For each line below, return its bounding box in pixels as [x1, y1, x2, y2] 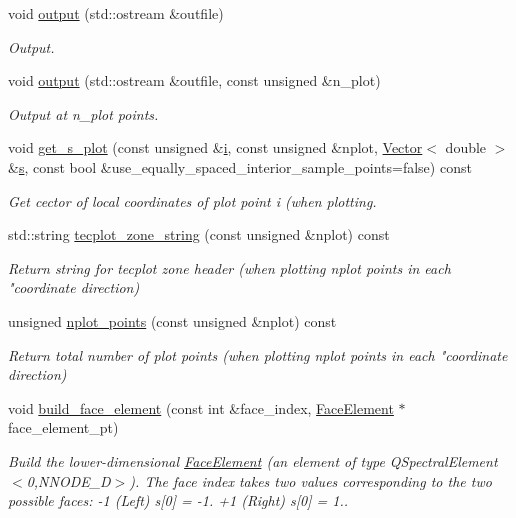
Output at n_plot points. [8, 103, 159, 124]
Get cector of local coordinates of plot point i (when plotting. [8, 190, 377, 211]
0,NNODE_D [26, 470, 111, 491]
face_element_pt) [8, 417, 119, 438]
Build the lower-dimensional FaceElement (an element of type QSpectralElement [8, 450, 498, 471]
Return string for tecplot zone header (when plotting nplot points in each [8, 257, 451, 278]
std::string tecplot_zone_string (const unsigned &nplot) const [8, 224, 390, 245]
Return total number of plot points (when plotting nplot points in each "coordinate [8, 344, 508, 365]
